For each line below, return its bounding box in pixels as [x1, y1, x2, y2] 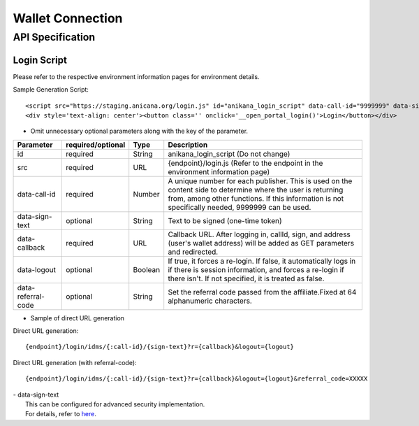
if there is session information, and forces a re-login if [168, 264, 345, 274]
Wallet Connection [13, 10, 123, 26]
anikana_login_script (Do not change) [168, 149, 291, 159]
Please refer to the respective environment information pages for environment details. [13, 72, 260, 80]
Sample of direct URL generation [30, 313, 125, 322]
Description [168, 140, 208, 150]
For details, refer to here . [25, 410, 97, 418]
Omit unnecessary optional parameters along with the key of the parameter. [30, 127, 248, 136]
